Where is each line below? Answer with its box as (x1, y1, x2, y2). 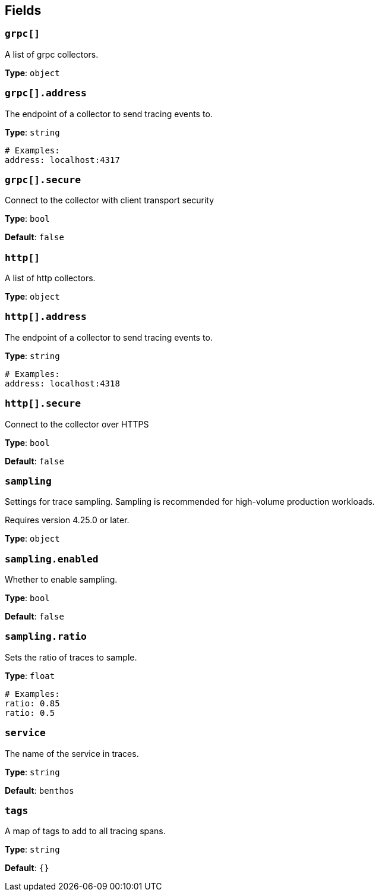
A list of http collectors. (5, 273, 96, 284)
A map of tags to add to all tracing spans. (5, 826, 166, 837)
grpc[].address (5, 87, 87, 99)
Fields (5, 3, 42, 18)
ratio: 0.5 (5, 708, 55, 718)
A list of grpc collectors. (5, 49, 99, 59)
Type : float (5, 670, 55, 681)
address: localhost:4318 (5, 378, 120, 388)
